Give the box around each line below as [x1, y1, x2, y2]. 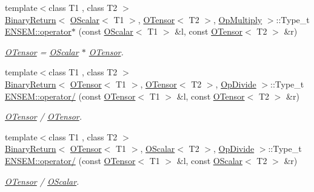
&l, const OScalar [176, 154, 243, 166]
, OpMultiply [213, 13, 262, 26]
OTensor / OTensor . [5, 110, 82, 123]
